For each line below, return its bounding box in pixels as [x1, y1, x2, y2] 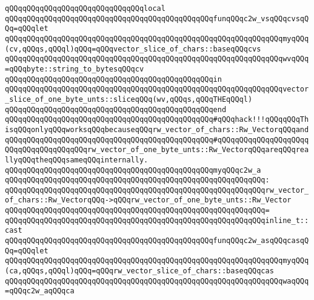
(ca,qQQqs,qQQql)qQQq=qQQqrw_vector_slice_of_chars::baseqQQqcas [5, 267, 274, 276]
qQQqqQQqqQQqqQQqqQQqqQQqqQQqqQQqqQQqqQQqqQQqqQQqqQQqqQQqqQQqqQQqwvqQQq [5, 55, 309, 64]
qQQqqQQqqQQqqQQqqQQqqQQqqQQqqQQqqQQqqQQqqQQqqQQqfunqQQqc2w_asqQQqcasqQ [5, 236, 309, 245]
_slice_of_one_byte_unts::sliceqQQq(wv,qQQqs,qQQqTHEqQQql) [5, 95, 253, 104]
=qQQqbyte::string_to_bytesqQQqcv [5, 64, 144, 73]
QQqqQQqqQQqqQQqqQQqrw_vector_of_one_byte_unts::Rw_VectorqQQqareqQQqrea [5, 145, 309, 155]
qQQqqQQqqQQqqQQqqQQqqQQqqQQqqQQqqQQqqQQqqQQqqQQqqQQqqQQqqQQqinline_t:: [5, 216, 309, 225]
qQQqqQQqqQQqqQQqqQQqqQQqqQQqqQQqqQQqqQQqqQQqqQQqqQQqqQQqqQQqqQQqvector [5, 85, 309, 94]
